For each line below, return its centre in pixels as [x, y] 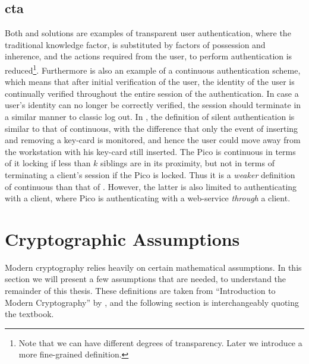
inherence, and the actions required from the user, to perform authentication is [149, 56]
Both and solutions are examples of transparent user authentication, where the [148, 33]
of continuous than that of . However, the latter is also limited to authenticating [151, 186]
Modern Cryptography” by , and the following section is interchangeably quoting [152, 302]
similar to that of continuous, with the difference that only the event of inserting [152, 128]
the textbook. [29, 314]
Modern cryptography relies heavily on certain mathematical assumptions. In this [153, 267]
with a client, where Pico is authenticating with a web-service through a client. [148, 198]
